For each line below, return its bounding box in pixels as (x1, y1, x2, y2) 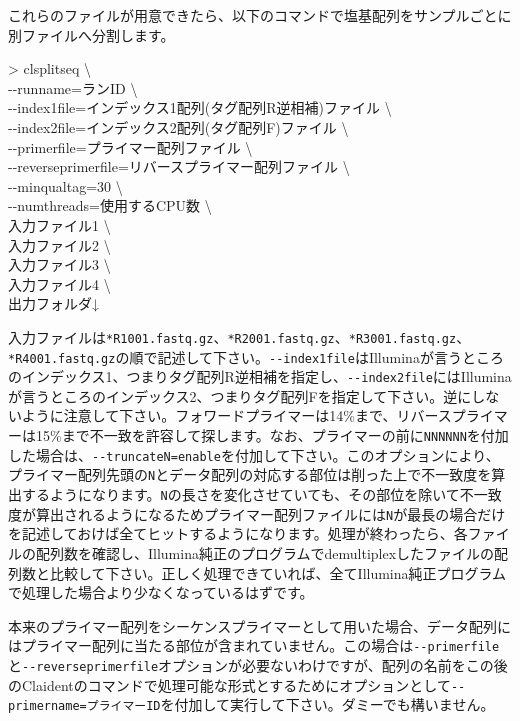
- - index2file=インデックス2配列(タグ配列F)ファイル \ (8, 116, 349, 137)
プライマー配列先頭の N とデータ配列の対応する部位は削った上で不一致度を (8, 464, 492, 485)
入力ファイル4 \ (8, 273, 111, 294)
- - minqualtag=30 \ (8, 175, 123, 196)
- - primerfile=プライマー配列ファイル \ (8, 136, 253, 157)
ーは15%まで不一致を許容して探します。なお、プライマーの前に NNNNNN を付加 (8, 425, 509, 446)
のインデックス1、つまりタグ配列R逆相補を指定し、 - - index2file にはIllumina (8, 366, 512, 387)
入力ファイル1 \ (8, 214, 111, 235)
